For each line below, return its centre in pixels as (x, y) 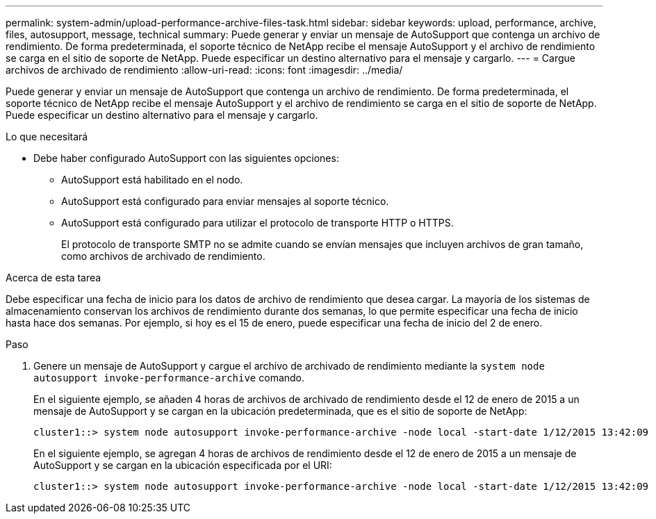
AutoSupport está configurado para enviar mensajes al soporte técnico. (225, 201)
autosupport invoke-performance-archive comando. (169, 378)
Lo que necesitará (47, 137)
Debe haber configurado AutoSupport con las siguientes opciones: (186, 158)
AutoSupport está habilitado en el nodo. (152, 180)
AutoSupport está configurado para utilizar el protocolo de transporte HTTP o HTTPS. (257, 223)
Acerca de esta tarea (54, 278)
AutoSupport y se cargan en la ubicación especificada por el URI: (183, 465)
